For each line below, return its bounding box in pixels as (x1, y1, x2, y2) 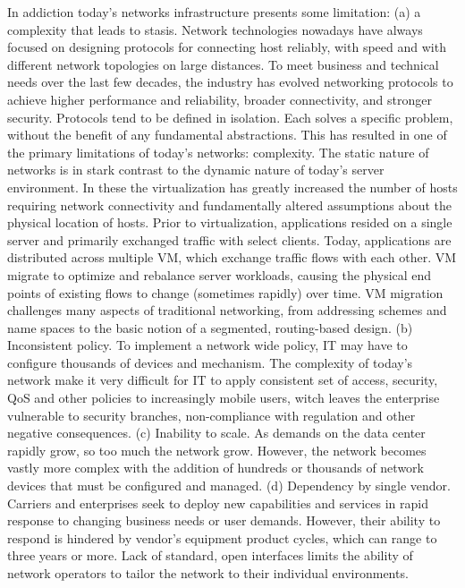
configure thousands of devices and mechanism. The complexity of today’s (7, 353, 413, 371)
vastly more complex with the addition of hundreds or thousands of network (7, 458, 424, 477)
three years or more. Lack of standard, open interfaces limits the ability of (7, 546, 413, 565)
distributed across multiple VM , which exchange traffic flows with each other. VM (7, 248, 457, 267)
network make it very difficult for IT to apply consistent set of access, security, (7, 371, 438, 389)
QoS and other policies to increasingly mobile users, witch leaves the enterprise (7, 388, 440, 407)
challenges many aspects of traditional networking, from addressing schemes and (7, 301, 447, 320)
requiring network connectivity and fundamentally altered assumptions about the (7, 195, 452, 214)
